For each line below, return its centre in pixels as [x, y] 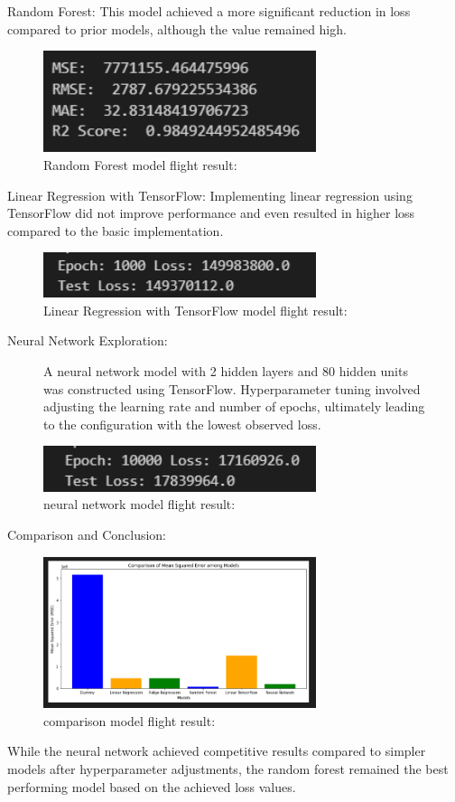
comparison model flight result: [130, 720]
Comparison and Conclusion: [87, 534]
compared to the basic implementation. [116, 230]
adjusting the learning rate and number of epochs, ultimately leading [234, 406]
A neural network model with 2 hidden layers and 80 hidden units [226, 370]
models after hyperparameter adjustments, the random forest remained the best [228, 769]
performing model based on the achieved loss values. [152, 786]
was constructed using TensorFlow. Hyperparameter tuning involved [232, 388]
